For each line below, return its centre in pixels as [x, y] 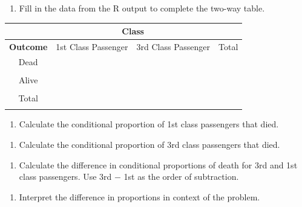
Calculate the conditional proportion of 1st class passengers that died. [149, 124]
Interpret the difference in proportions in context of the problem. [140, 196]
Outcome [28, 46]
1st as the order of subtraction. [181, 177]
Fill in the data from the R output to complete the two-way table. [142, 8]
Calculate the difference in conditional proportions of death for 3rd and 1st [158, 164]
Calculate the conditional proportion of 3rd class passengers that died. [149, 144]
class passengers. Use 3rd [65, 177]
